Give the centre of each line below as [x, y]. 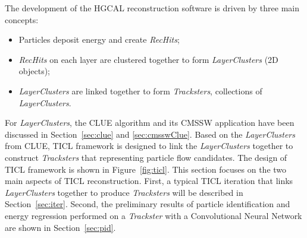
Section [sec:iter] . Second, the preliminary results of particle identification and [148, 204]
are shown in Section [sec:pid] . [60, 227]
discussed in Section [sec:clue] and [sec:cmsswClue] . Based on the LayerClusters [150, 134]
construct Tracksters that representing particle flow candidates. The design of [146, 157]
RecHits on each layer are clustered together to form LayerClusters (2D [148, 59]
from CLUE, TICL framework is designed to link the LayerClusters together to [149, 146]
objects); [34, 71]
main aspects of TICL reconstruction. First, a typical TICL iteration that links [149, 181]
